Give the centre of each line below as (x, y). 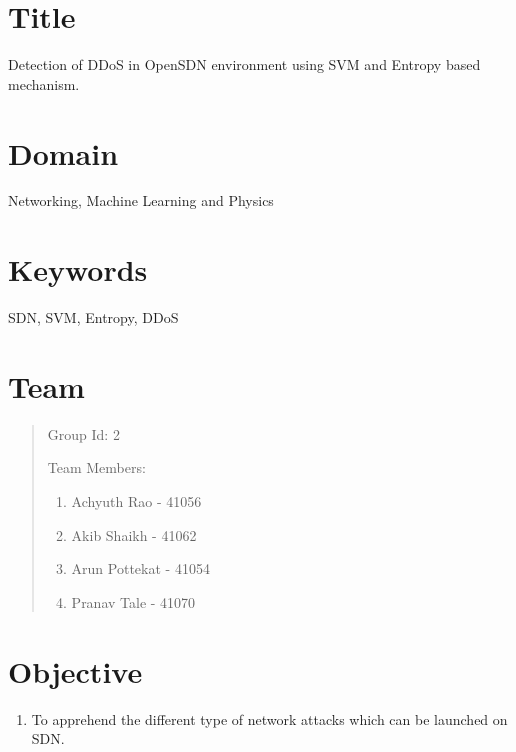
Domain (63, 152)
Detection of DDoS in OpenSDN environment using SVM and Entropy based (244, 64)
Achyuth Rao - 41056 (136, 501)
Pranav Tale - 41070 (133, 601)
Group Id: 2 (83, 433)
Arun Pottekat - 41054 (140, 568)
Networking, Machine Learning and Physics (141, 200)
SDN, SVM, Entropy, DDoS (93, 317)
